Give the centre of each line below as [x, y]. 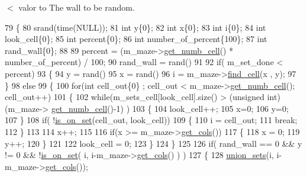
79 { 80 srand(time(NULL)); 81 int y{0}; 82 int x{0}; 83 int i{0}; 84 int [135, 27]
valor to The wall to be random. [77, 7]
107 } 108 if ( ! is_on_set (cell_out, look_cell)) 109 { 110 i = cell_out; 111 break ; [151, 120]
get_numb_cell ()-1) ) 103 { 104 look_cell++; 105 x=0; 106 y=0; [170, 108]
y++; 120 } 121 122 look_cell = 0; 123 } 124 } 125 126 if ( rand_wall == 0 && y [153, 143]
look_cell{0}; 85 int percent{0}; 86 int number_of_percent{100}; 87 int [136, 39]
